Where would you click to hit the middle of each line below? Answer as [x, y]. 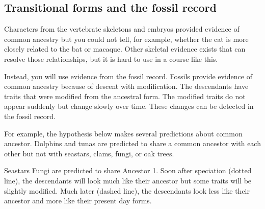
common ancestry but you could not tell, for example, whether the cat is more [126, 39]
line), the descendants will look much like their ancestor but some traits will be [128, 180]
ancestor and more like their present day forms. [78, 201]
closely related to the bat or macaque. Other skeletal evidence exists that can [125, 49]
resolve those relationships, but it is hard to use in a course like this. [111, 59]
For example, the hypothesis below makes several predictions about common [123, 133]
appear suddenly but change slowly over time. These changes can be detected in [129, 106]
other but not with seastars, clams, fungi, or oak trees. [89, 153]
